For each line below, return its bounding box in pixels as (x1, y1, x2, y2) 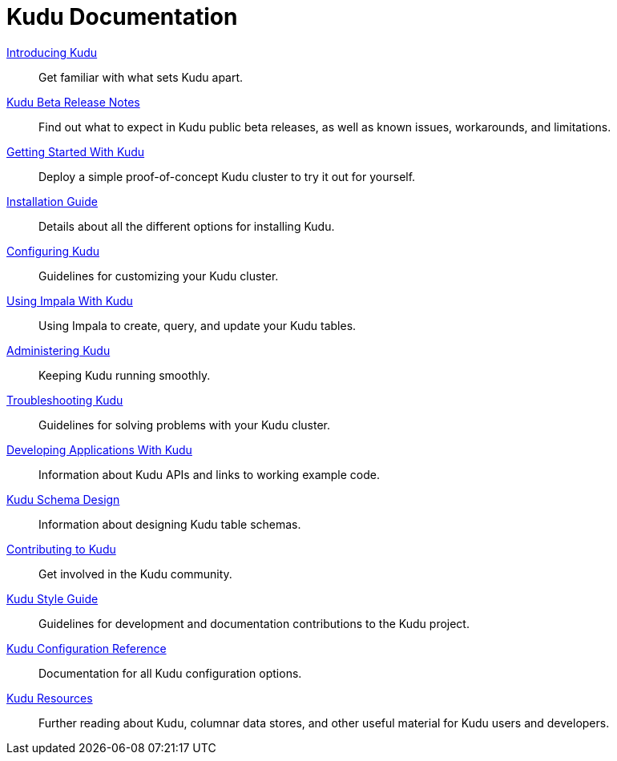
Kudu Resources (6, 691, 93, 705)
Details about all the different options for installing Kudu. (38, 219, 335, 233)
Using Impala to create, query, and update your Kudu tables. (38, 318, 357, 332)
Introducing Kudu (6, 45, 98, 59)
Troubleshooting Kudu (6, 393, 123, 407)
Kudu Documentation (6, 3, 238, 30)
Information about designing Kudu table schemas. (38, 517, 301, 531)
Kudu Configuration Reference (6, 641, 167, 655)
